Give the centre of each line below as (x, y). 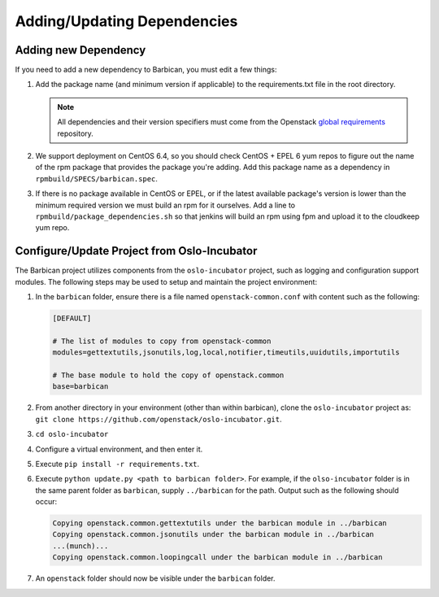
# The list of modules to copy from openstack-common (162, 341)
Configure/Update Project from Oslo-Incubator (136, 251)
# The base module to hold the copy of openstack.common (168, 375)
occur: (46, 502)
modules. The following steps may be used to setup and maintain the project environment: (166, 281)
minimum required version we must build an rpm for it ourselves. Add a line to (165, 205)
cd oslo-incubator (72, 434)
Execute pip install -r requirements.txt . (117, 464)
